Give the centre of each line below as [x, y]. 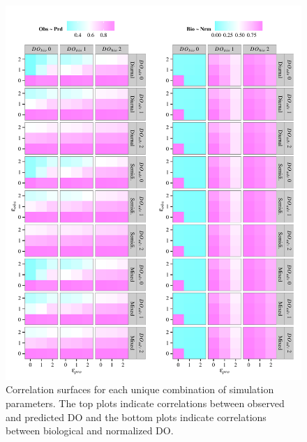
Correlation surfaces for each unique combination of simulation [140, 389]
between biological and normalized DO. [90, 430]
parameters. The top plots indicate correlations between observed [145, 403]
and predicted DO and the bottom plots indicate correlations [136, 417]
